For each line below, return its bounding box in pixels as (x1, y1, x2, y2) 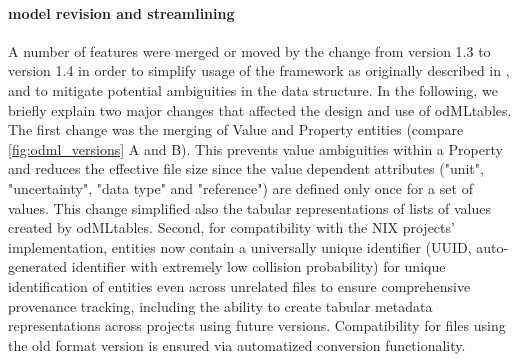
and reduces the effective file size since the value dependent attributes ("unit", (8, 158, 484, 179)
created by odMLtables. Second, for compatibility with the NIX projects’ (8, 217, 455, 238)
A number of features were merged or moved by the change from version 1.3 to (8, 40, 491, 61)
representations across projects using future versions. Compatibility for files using (8, 315, 506, 336)
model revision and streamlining (8, 2, 235, 23)
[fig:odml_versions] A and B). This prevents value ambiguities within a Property (8, 138, 503, 159)
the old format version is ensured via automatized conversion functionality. (8, 334, 466, 355)
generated (8, 256, 68, 277)
